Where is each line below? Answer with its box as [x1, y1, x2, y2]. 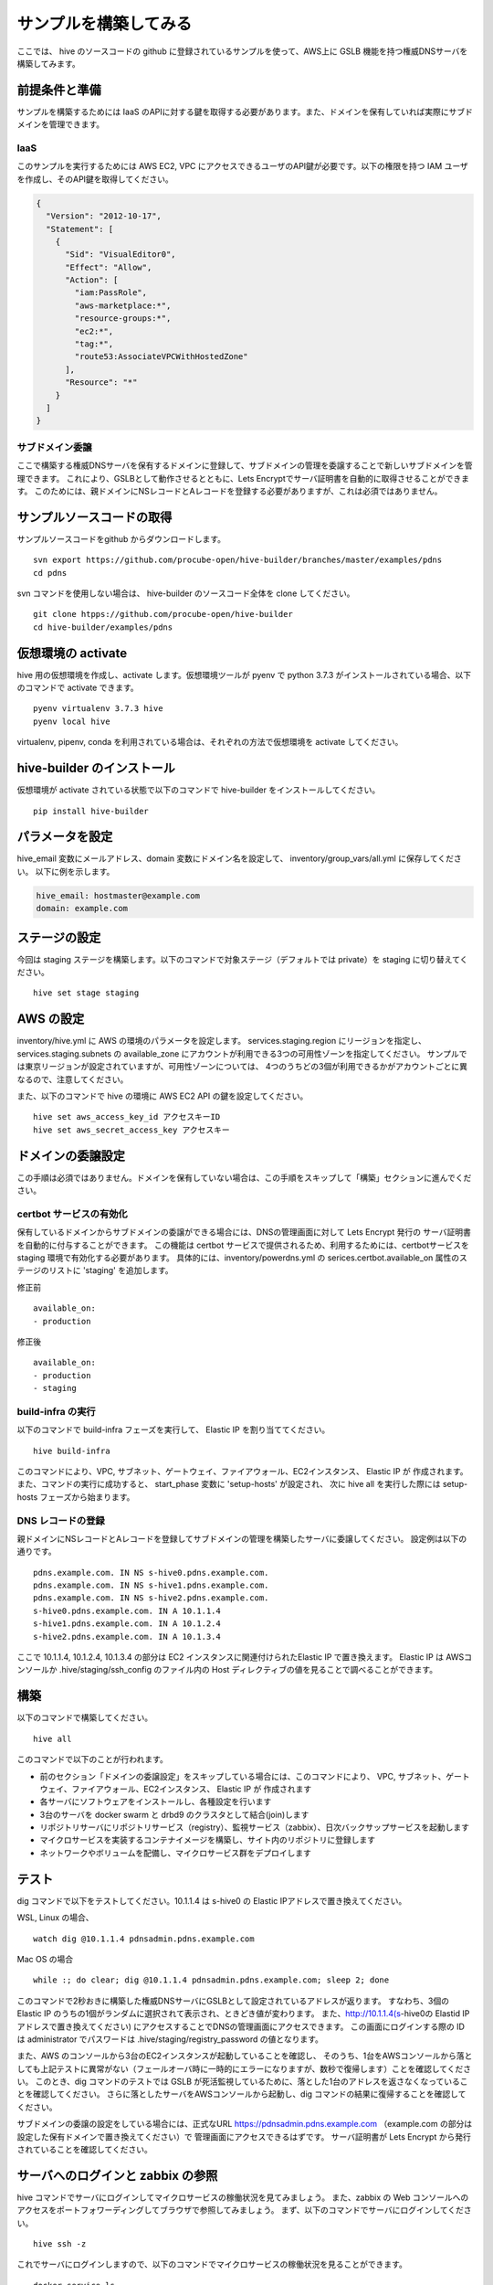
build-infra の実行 [16, 1405, 96, 1418]
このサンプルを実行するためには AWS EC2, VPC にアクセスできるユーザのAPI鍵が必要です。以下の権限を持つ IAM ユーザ [16, 161, 469, 172]
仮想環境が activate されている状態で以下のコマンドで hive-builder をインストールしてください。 [16, 784, 381, 795]
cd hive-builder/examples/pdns [33, 622, 173, 632]
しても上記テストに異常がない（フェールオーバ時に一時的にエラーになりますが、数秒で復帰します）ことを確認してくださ [16, 2063, 472, 2074]
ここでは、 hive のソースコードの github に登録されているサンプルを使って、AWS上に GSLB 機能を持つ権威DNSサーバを [16, 46, 468, 57]
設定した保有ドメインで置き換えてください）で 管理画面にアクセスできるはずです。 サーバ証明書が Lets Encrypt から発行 [16, 2131, 472, 2142]
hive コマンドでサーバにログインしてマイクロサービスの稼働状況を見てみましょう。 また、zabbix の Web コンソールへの [16, 2192, 469, 2203]
